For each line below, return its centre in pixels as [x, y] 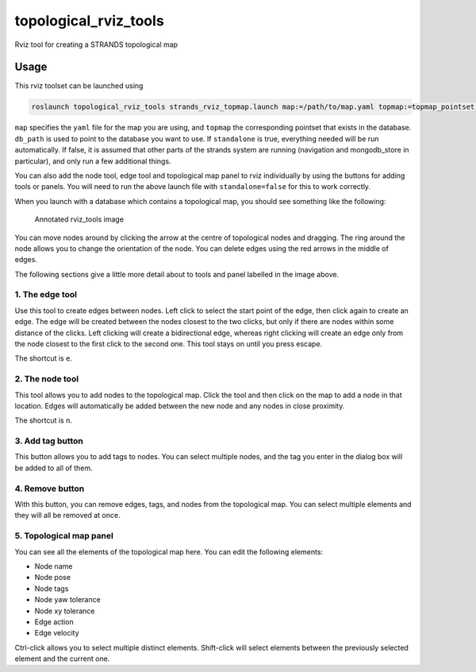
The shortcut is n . [44, 420]
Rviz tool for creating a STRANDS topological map [96, 44]
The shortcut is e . [44, 358]
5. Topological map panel [64, 536]
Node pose [53, 577]
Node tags [52, 589]
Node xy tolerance [65, 611]
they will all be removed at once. [67, 516]
